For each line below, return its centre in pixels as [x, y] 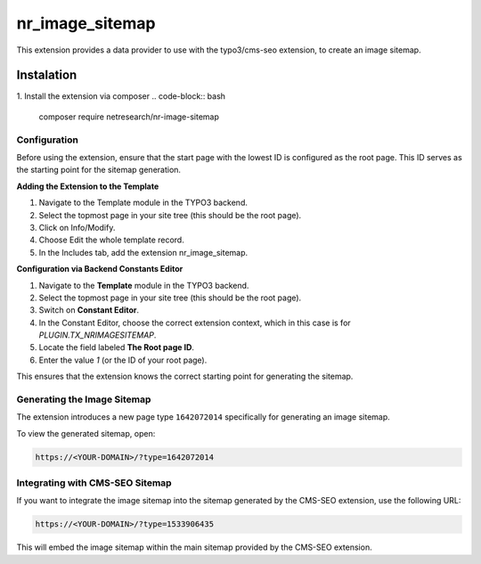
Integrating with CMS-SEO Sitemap [94, 483]
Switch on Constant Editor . [89, 310]
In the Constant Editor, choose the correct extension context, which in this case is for [195, 323]
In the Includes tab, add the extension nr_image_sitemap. [143, 252]
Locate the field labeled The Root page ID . [117, 347]
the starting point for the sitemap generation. [99, 170]
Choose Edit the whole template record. [111, 240]
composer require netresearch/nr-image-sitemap [129, 117]
